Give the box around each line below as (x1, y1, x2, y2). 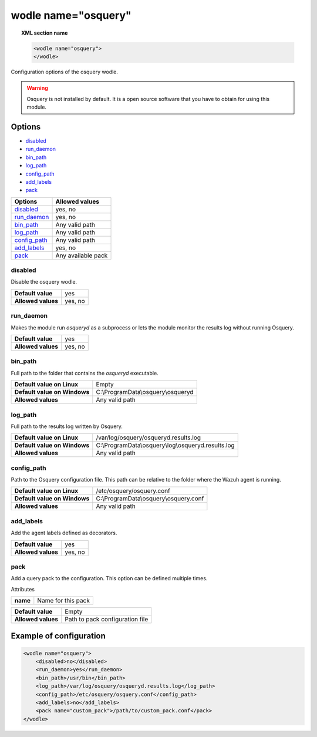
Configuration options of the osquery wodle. (11, 68, 119, 75)
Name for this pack (37, 597, 90, 605)
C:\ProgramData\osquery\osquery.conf (96, 494, 204, 503)
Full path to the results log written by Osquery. (11, 423, 123, 430)
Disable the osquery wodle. (11, 278, 77, 285)
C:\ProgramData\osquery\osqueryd (96, 388, 194, 396)
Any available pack (55, 251, 108, 260)
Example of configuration (11, 631, 106, 641)
